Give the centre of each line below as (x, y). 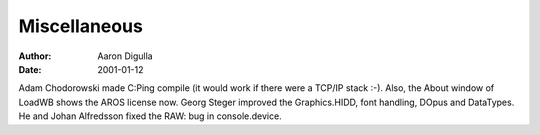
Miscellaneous (81, 26)
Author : (35, 56)
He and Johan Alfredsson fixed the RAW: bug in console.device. (150, 116)
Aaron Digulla (125, 56)
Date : (30, 69)
